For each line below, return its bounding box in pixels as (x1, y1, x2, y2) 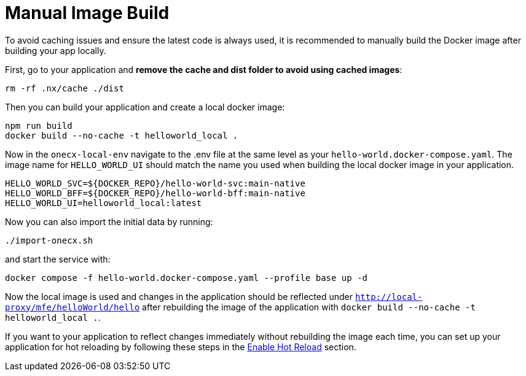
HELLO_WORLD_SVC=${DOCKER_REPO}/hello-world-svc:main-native (5, 178, 305, 188)
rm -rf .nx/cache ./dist (5, 83, 124, 93)
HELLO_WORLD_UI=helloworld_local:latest (5, 198, 202, 208)
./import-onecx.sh (5, 235, 93, 245)
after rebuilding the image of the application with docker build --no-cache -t (142, 301, 476, 312)
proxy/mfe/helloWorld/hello (5, 302, 140, 312)
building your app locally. (5, 45, 106, 56)
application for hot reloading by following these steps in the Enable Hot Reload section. (5, 341, 356, 352)
